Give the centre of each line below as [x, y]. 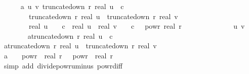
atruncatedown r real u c [70, 35]
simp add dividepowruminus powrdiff [63, 65]
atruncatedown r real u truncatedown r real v [80, 46]
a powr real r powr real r [58, 55]
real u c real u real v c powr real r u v [137, 26]
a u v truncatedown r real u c [72, 6]
